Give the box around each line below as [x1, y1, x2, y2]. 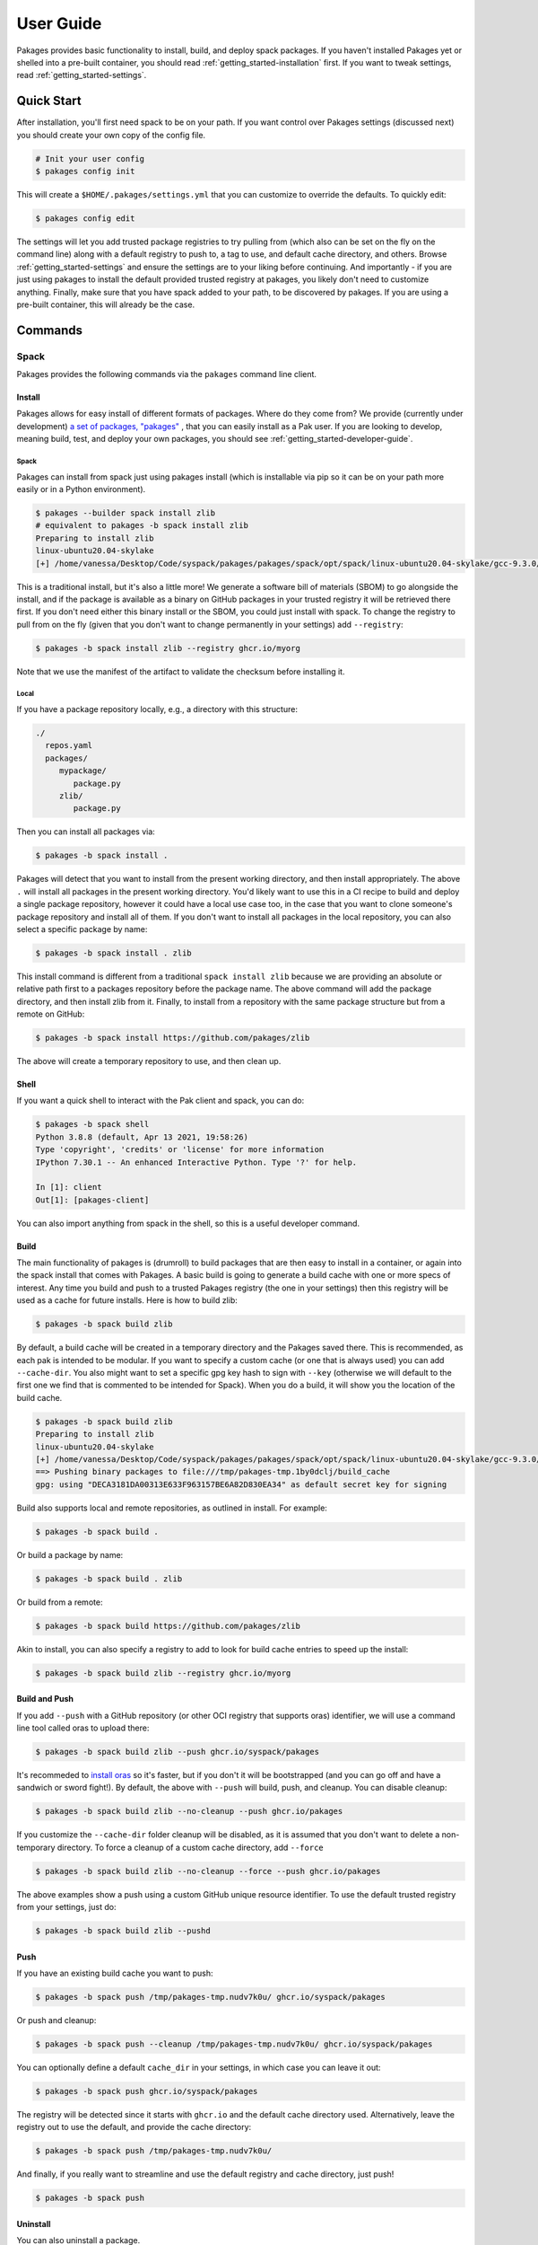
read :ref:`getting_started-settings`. [16, 70, 147, 81]
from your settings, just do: [16, 1902, 117, 1913]
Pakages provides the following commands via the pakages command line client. [16, 369, 317, 380]
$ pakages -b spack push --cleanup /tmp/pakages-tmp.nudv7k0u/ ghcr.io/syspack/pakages [35, 2038, 433, 2049]
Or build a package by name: [16, 1549, 124, 1560]
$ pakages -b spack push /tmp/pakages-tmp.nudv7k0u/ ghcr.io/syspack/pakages [35, 1992, 386, 2003]
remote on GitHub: [16, 1008, 85, 1019]
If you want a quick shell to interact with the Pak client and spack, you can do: [16, 1096, 305, 1106]
